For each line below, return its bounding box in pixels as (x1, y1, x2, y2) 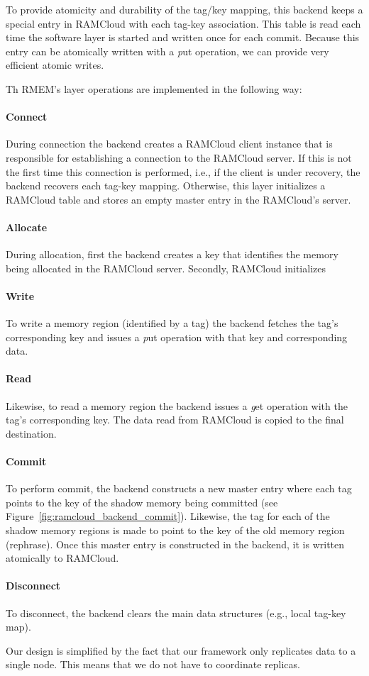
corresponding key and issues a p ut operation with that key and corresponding (6, 329, 348, 344)
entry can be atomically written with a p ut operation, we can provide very (6, 43, 329, 58)
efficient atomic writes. (6, 57, 104, 72)
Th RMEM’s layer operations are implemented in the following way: (6, 81, 302, 96)
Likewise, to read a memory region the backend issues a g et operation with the (6, 398, 348, 413)
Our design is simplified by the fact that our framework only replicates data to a (6, 643, 356, 658)
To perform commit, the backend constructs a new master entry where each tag (6, 481, 352, 496)
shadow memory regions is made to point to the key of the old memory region (6, 523, 345, 538)
